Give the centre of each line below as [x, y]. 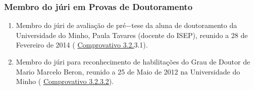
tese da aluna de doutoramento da [184, 25]
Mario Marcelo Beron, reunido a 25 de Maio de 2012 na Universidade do [128, 71]
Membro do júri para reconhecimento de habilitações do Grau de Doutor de [133, 61]
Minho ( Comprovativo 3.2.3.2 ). [65, 81]
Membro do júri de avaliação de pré [71, 25]
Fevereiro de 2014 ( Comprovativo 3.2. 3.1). [82, 45]
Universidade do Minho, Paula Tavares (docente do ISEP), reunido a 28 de [132, 35]
